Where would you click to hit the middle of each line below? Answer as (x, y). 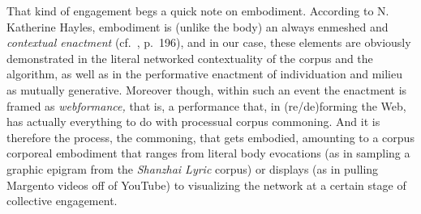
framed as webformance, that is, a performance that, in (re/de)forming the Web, (206, 105)
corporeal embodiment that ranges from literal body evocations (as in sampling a (208, 153)
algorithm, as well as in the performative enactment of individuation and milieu (204, 74)
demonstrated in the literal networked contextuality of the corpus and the (190, 58)
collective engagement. (62, 201)
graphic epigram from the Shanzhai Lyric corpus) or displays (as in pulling (193, 168)
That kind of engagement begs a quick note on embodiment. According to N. (198, 10)
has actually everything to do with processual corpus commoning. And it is (193, 122)
